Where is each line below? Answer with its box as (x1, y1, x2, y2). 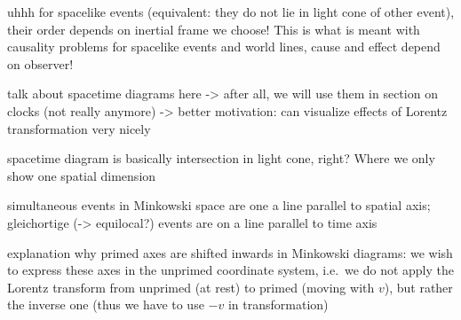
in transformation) (227, 295, 329, 314)
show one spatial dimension (7, 166, 156, 184)
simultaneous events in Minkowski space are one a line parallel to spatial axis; (7, 196, 431, 215)
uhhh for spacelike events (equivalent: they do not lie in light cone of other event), (7, 3, 455, 20)
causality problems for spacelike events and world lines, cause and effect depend (7, 37, 441, 56)
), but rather (384, 277, 453, 296)
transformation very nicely (7, 119, 151, 137)
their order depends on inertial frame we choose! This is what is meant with (7, 20, 420, 38)
